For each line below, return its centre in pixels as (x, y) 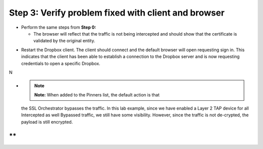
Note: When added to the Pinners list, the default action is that (97, 94)
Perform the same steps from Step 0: (59, 27)
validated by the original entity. (64, 41)
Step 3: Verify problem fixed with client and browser (117, 13)
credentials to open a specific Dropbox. (61, 63)
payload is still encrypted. (47, 122)
